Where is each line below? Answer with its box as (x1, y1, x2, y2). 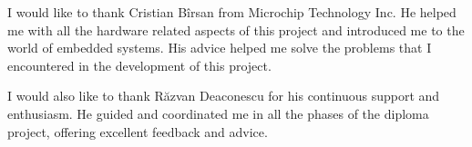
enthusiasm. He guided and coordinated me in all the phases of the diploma (7, 103, 429, 122)
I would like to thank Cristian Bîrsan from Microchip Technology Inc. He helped (7, 3, 457, 21)
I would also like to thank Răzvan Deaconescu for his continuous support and (7, 86, 440, 105)
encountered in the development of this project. (7, 55, 272, 74)
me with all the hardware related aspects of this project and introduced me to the (7, 20, 465, 39)
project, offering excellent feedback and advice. (7, 122, 268, 141)
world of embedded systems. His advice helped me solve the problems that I (7, 38, 432, 57)
